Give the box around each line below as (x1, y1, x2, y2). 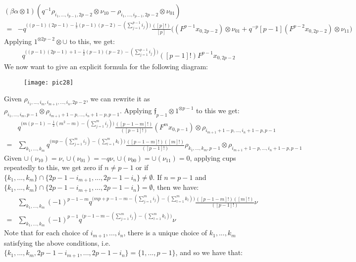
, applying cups (190, 152, 236, 163)
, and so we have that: (175, 247, 243, 258)
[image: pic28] (24, 79, 74, 87)
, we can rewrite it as (86, 93, 150, 103)
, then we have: (153, 182, 199, 192)
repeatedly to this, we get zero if (4, 162, 102, 173)
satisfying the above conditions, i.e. (4, 237, 110, 248)
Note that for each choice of (4, 227, 88, 238)
